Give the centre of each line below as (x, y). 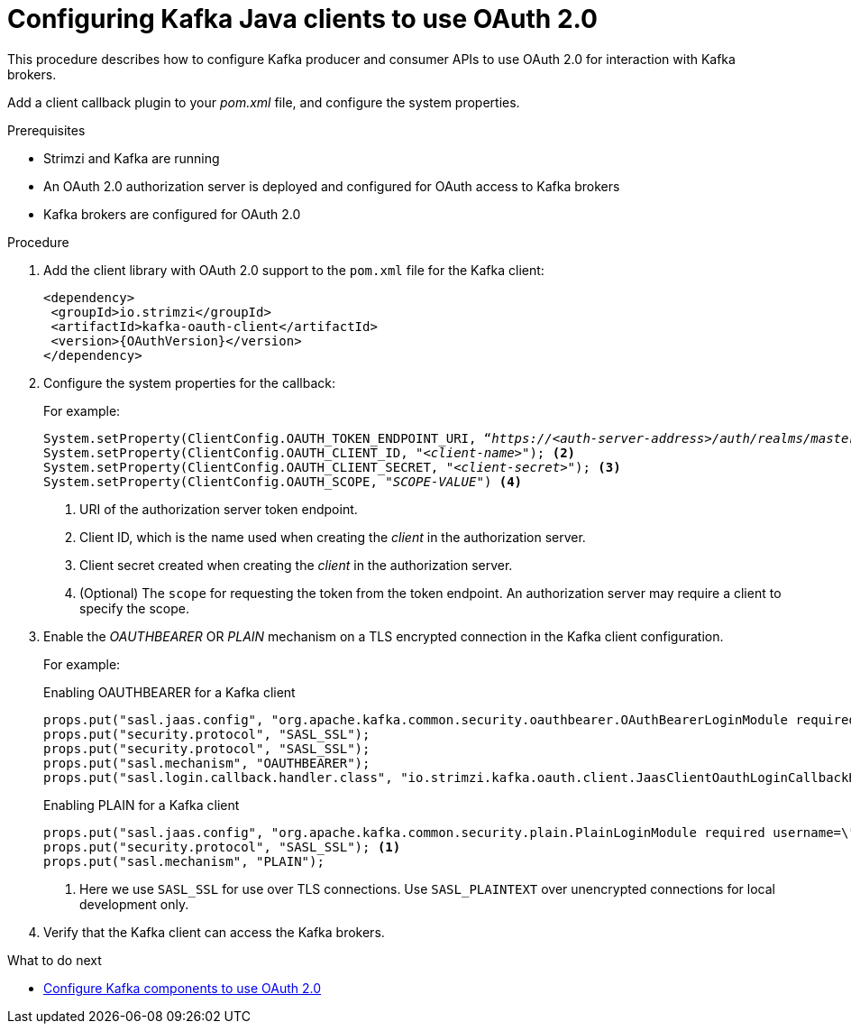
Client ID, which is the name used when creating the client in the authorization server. (333, 537)
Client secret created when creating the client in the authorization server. (296, 565)
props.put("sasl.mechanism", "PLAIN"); (184, 861)
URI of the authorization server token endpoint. (219, 509)
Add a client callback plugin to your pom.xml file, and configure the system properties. (264, 102)
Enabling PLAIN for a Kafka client (142, 805)
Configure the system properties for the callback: (189, 382)
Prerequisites (46, 130)
